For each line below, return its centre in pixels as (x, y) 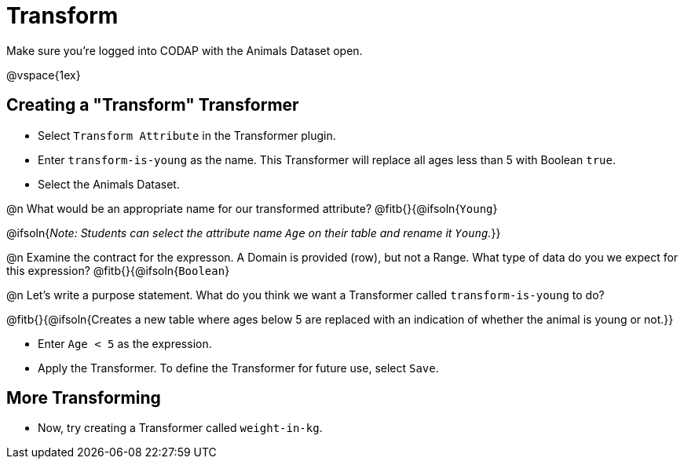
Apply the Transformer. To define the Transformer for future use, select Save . (238, 368)
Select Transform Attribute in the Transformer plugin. (187, 135)
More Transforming (84, 398)
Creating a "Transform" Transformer (153, 105)
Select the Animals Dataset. (109, 184)
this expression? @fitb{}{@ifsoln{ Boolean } (118, 270)
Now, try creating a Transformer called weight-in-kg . (180, 428)
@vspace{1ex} (44, 75)
